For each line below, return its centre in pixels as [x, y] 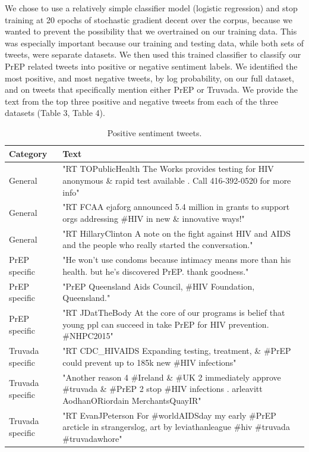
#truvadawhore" [92, 438]
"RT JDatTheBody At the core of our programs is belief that [174, 313]
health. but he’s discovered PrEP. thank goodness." [156, 271]
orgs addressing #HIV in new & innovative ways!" [154, 218]
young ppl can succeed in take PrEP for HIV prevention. [166, 324]
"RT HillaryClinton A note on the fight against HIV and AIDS [177, 233]
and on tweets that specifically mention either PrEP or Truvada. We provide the [151, 90]
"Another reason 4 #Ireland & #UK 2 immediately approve [172, 377]
